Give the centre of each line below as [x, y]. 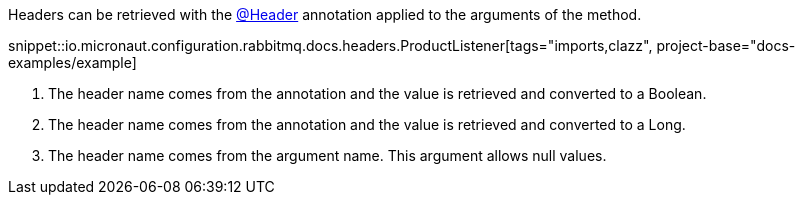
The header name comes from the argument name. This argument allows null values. [327, 155]
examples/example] [72, 62]
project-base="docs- [726, 45]
